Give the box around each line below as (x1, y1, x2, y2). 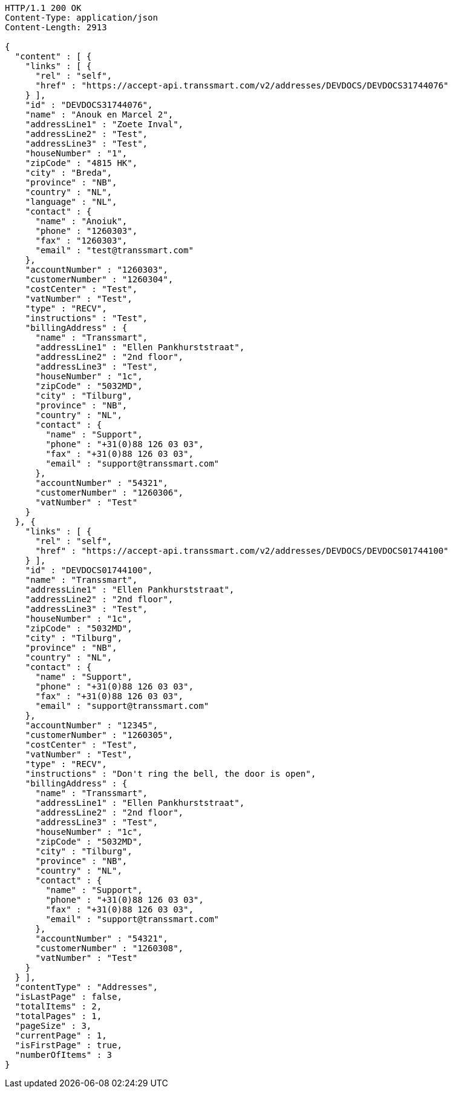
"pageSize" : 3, (15, 1021, 92, 1031)
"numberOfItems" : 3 (15, 1050, 113, 1060)
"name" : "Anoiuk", (35, 216, 128, 226)
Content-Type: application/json (5, 13, 158, 22)
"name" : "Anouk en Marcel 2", (25, 110, 174, 119)
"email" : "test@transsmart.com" (35, 245, 194, 255)
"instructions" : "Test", (25, 313, 148, 323)
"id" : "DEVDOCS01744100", (25, 565, 153, 575)
